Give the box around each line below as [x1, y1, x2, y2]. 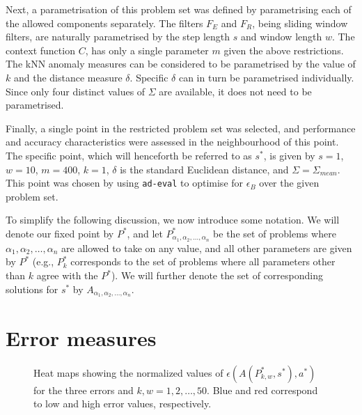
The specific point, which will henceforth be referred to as [6, 148, 252, 162]
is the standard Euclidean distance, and [120, 162, 289, 176]
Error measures [6, 323, 157, 352]
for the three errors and [33, 382, 134, 397]
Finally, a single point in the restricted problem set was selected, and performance [6, 120, 356, 135]
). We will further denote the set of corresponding [111, 268, 323, 283]
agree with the [36, 268, 98, 283]
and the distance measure [13, 70, 123, 84]
